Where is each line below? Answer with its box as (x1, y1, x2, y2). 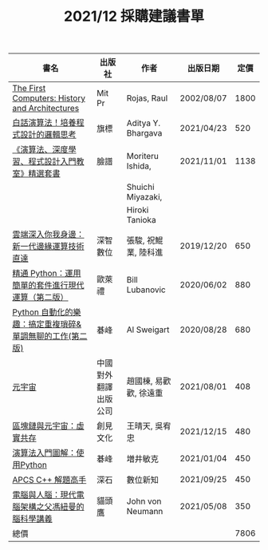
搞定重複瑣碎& (28, 319, 82, 330)
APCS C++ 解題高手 (12, 474, 87, 485)
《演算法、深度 (12, 144, 69, 156)
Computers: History (12, 93, 86, 104)
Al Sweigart (126, 324, 170, 335)
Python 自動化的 (12, 307, 73, 318)
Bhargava (126, 128, 163, 139)
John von (126, 496, 162, 507)
